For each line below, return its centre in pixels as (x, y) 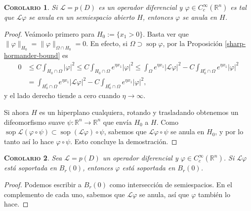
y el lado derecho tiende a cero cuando (62, 95)
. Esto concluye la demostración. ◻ (124, 141)
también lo (214, 194)
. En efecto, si (107, 43)
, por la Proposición (193, 43)
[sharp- (235, 43)
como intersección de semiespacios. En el (171, 185)
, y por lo (229, 132)
